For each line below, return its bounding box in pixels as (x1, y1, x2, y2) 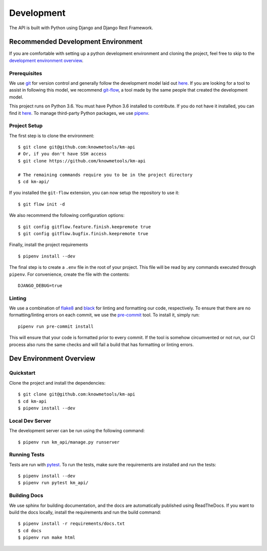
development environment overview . (9, 57, 84, 63)
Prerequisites (9, 70, 42, 77)
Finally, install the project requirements (9, 242, 89, 248)
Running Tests (9, 451, 44, 458)
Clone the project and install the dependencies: (9, 380, 106, 386)
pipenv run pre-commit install (18, 323, 94, 329)
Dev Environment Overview (9, 354, 96, 363)
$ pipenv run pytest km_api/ (18, 480, 89, 486)
